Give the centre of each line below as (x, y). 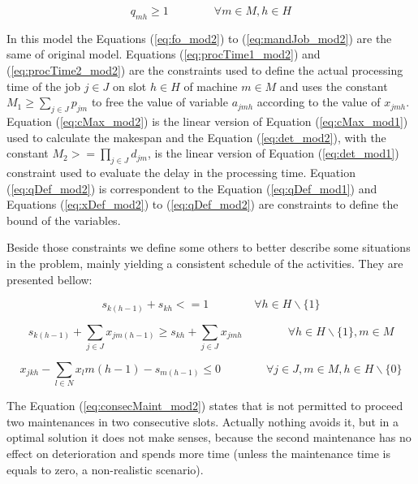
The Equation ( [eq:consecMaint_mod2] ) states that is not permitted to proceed (205, 406)
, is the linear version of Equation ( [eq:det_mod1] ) (274, 153)
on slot (129, 86)
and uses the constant (334, 86)
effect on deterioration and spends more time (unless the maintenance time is (198, 454)
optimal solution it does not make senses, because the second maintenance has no (209, 437)
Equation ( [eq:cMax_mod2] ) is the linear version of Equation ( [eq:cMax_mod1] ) (207, 121)
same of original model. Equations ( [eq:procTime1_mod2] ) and (164, 54)
